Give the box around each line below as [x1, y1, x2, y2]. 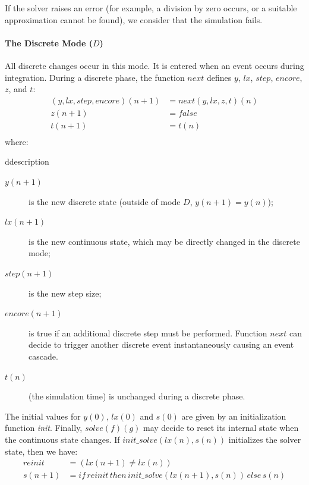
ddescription [5, 155, 49, 168]
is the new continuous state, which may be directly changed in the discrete [29, 235, 300, 247]
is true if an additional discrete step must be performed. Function [29, 326, 267, 339]
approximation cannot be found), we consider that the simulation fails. [5, 13, 263, 26]
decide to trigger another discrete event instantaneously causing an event [29, 338, 294, 351]
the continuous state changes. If [5, 433, 120, 445]
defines [207, 71, 232, 83]
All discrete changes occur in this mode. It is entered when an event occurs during [5, 59, 304, 71]
